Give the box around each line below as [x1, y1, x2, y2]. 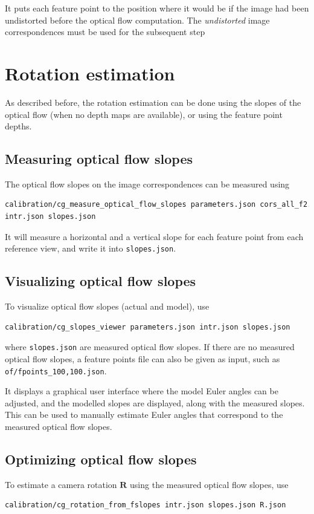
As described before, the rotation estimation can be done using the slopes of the [5, 96, 301, 108]
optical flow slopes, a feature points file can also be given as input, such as [5, 352, 280, 365]
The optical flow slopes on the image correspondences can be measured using [5, 177, 290, 190]
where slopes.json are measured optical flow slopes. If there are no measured [5, 340, 295, 353]
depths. [5, 120, 32, 132]
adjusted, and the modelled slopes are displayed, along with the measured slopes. [5, 396, 305, 409]
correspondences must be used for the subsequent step [5, 25, 205, 38]
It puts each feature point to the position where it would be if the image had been [5, 2, 309, 14]
